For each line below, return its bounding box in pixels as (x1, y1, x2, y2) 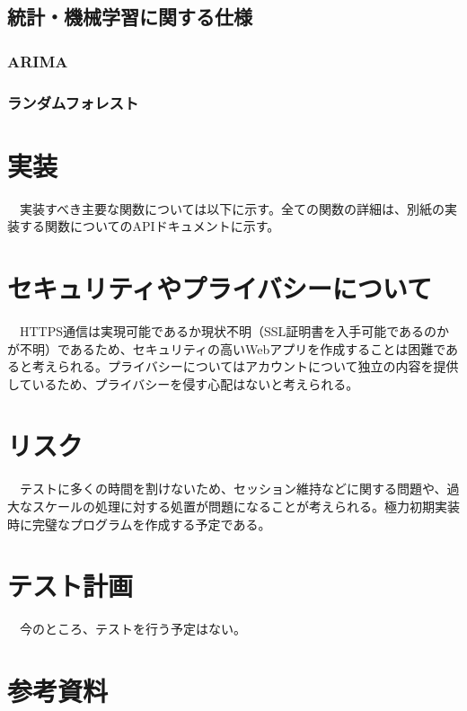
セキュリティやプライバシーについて (7, 269, 432, 306)
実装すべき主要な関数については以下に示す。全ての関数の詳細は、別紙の (19, 199, 445, 218)
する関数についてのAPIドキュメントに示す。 (19, 217, 280, 236)
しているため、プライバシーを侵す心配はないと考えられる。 (7, 374, 359, 393)
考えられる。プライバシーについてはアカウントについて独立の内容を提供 (31, 357, 459, 376)
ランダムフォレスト (7, 91, 139, 113)
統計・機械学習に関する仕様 (7, 3, 252, 31)
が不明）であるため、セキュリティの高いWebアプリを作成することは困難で (7, 339, 446, 358)
